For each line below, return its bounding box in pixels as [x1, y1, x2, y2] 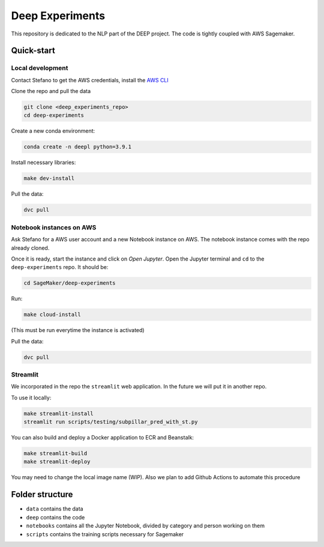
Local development [11, 64, 68, 72]
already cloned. [11, 244, 50, 252]
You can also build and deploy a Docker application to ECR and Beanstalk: [11, 434, 194, 441]
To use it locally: [11, 394, 52, 401]
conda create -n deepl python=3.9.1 [23, 144, 132, 150]
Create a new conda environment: [11, 127, 95, 134]
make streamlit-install [23, 410, 94, 417]
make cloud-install [23, 311, 81, 318]
